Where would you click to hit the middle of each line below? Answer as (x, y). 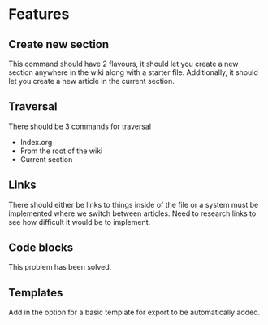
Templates (36, 293)
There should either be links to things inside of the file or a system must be (134, 204)
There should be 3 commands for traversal (80, 126)
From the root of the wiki (61, 151)
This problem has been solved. (60, 267)
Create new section (59, 44)
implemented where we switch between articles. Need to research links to (132, 213)
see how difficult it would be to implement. (80, 222)
